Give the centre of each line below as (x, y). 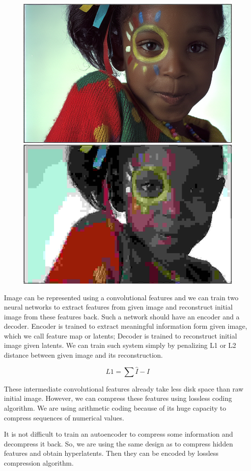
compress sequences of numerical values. (64, 417)
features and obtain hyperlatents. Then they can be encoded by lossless (111, 453)
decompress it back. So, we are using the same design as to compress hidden (119, 443)
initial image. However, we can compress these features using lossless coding (118, 398)
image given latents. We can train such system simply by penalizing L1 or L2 (120, 345)
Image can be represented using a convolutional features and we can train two (121, 297)
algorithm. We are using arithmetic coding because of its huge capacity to (115, 408)
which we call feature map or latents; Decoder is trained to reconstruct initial (121, 335)
